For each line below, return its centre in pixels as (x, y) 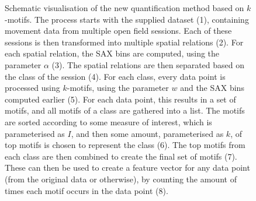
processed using (32, 88)
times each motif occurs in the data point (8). (87, 190)
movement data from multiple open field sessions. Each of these (118, 31)
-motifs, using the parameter (118, 88)
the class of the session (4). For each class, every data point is (115, 76)
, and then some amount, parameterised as (147, 133)
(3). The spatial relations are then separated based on (148, 64)
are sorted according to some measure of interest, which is (108, 121)
